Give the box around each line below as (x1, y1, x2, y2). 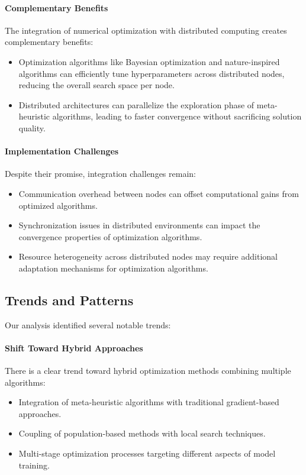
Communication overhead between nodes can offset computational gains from (18, 187, 299, 199)
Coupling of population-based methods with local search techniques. (18, 427, 266, 440)
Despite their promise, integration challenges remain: (5, 167, 196, 180)
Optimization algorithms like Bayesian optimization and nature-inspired (18, 55, 280, 67)
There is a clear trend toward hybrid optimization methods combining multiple (5, 364, 291, 377)
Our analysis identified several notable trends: (5, 318, 171, 331)
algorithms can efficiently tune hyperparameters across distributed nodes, (18, 67, 285, 79)
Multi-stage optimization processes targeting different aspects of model (18, 447, 276, 460)
